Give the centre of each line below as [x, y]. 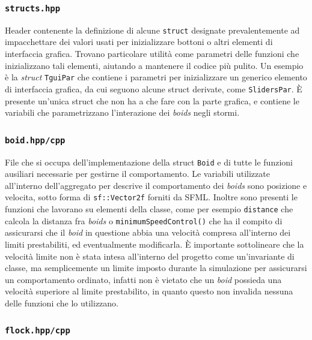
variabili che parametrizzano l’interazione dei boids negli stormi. [122, 112]
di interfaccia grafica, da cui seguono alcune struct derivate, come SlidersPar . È [154, 88]
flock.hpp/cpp [38, 331]
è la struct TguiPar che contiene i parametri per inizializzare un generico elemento [156, 77]
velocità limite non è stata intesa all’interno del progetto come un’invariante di [150, 256]
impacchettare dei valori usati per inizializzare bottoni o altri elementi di [139, 42]
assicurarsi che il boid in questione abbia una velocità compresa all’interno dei [148, 232]
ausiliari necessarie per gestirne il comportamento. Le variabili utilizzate [137, 174]
